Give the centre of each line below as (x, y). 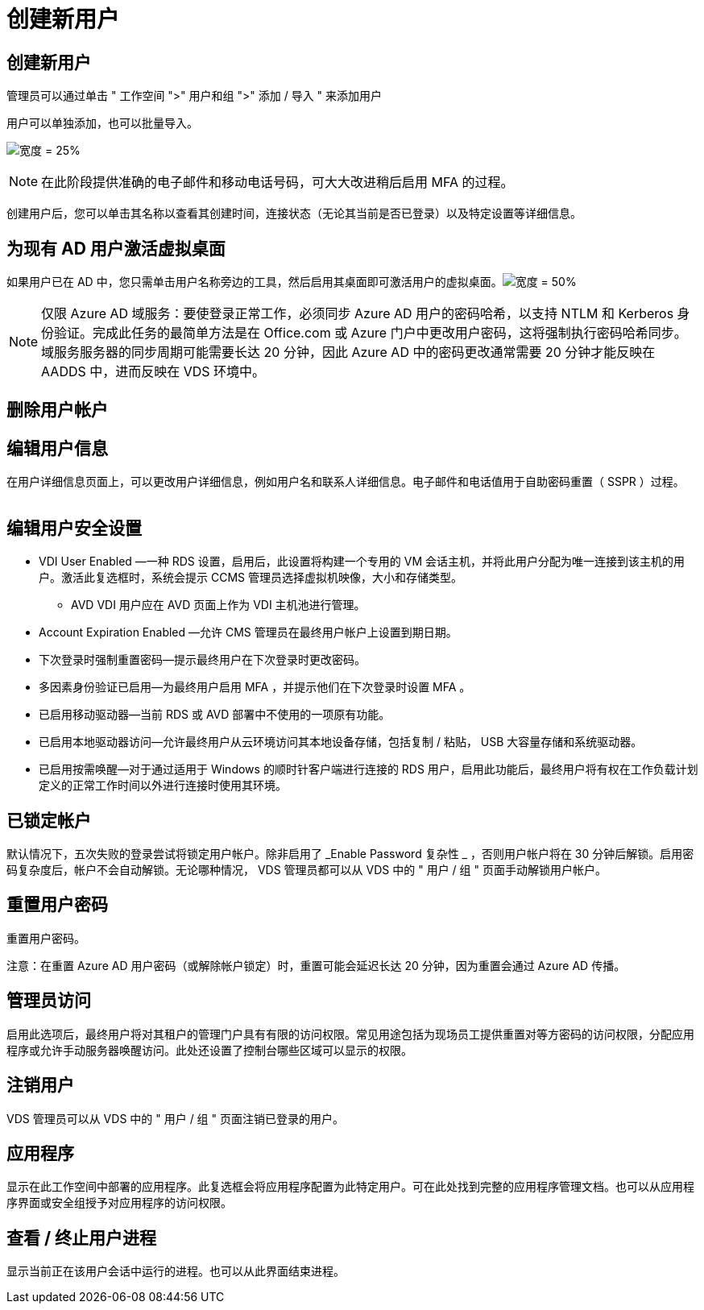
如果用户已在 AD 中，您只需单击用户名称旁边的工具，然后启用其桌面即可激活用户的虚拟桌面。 (255, 282)
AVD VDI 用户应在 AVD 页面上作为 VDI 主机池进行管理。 (218, 605)
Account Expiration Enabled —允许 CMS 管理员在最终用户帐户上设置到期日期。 (248, 632)
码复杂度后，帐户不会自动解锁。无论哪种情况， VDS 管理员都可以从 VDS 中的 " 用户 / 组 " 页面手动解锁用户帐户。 (306, 869)
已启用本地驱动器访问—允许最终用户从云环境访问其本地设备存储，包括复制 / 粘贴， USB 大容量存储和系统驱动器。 (341, 742)
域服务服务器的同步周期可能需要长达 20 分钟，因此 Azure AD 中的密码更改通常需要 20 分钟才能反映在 (348, 352)
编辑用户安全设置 (74, 528)
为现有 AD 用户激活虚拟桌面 (116, 248)
